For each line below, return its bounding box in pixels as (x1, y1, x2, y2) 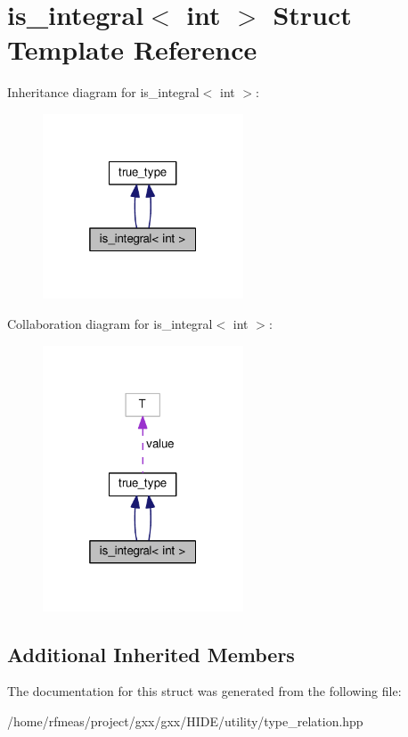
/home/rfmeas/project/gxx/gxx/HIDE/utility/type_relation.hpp (7, 712, 363, 731)
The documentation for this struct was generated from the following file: (7, 682, 402, 700)
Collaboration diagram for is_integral (7, 314, 213, 332)
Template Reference (7, 31, 257, 68)
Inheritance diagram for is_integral (7, 83, 200, 102)
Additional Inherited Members (7, 640, 295, 667)
